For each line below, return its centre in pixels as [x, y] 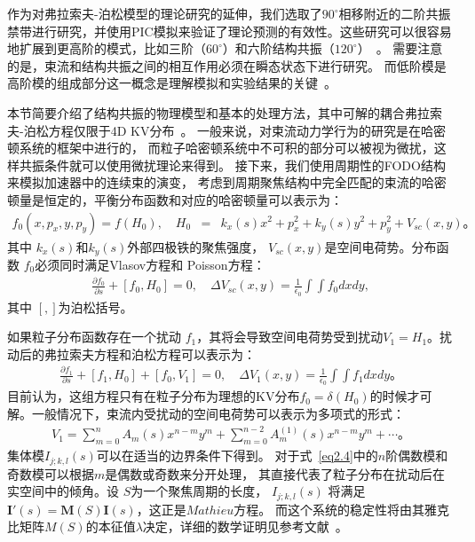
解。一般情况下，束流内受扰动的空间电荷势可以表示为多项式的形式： [206, 413]
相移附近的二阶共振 [395, 13]
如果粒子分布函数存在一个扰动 [94, 337]
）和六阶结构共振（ [278, 48]
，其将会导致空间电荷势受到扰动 [290, 337]
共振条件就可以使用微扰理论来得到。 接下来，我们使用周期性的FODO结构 [232, 165]
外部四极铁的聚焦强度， [196, 246]
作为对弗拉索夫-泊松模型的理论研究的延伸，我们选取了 [165, 13]
